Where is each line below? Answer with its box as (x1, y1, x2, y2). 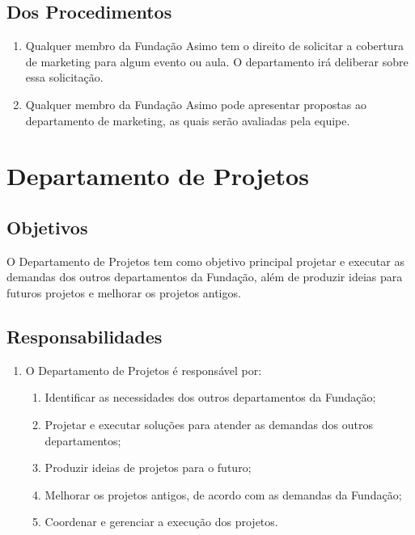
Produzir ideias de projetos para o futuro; (44, 459, 252, 476)
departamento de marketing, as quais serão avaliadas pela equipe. (25, 112, 350, 128)
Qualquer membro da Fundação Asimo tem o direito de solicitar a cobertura (25, 37, 404, 54)
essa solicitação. (25, 69, 104, 86)
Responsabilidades (6, 323, 163, 348)
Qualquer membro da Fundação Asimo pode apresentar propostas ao (25, 95, 366, 112)
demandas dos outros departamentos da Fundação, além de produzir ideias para (6, 268, 403, 285)
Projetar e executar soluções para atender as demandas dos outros (44, 415, 373, 432)
